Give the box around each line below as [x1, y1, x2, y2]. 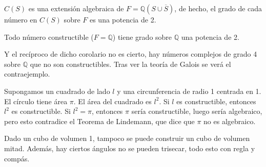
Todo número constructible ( [4, 31, 94, 42]
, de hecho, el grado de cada [174, 3, 262, 13]
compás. [4, 153, 30, 163]
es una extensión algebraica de [28, 3, 124, 13]
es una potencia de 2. [89, 14, 156, 25]
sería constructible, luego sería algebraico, [131, 106, 262, 116]
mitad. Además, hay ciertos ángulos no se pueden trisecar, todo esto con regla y [4, 142, 255, 153]
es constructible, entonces [176, 96, 256, 106]
